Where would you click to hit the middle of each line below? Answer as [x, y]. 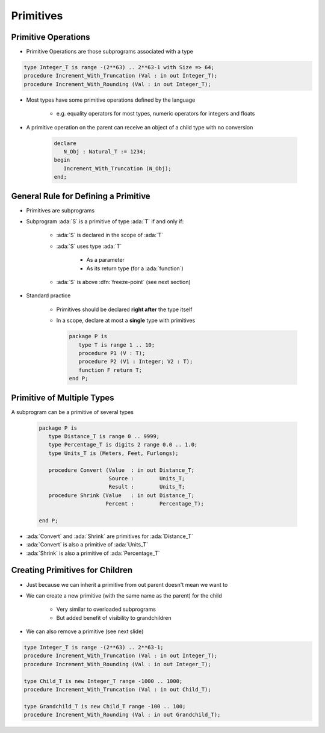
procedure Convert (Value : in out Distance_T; [122, 470]
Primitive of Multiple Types [63, 397]
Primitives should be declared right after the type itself [124, 309]
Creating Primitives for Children [72, 570]
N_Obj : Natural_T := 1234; [105, 151]
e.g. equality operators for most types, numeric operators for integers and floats [156, 114]
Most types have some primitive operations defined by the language [111, 100]
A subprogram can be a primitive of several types [72, 412]
